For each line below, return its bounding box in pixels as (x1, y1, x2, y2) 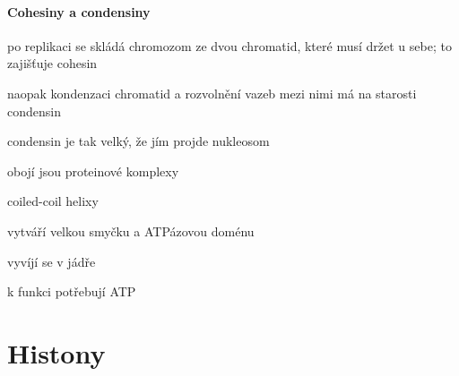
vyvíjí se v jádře (7, 252, 96, 270)
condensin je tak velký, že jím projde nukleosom (7, 132, 270, 150)
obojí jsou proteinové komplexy (7, 161, 179, 180)
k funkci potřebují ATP (7, 282, 136, 301)
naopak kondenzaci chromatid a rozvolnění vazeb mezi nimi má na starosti (7, 83, 417, 102)
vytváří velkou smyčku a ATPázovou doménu (7, 221, 255, 240)
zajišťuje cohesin (7, 54, 98, 73)
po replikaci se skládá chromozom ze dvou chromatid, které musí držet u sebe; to (7, 36, 452, 55)
